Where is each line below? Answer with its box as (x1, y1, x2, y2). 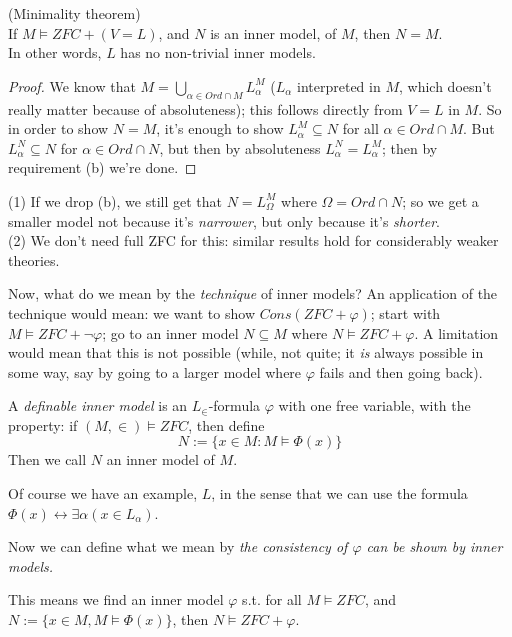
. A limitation (414, 322, 499, 343)
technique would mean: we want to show (8, 302, 255, 323)
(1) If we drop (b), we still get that (8, 190, 222, 211)
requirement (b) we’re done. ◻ (8, 157, 197, 178)
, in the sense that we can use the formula (211, 483, 468, 504)
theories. (8, 249, 60, 270)
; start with (370, 302, 441, 323)
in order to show (8, 118, 109, 139)
